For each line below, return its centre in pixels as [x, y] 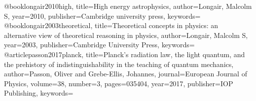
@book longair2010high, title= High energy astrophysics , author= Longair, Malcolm [128, 6]
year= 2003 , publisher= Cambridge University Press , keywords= [99, 45]
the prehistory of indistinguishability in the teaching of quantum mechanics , [119, 64]
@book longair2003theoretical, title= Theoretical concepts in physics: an [111, 25]
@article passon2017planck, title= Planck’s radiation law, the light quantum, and [125, 54]
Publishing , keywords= [39, 93]
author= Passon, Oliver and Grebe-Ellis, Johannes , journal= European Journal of [126, 74]
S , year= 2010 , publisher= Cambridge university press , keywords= [102, 16]
